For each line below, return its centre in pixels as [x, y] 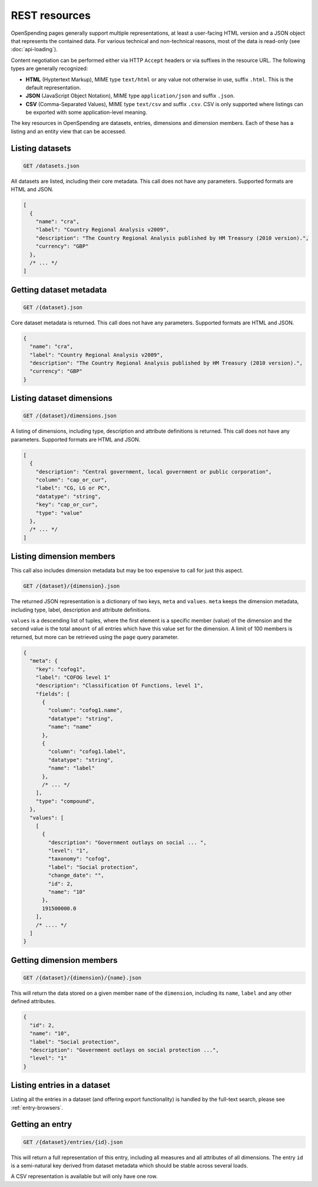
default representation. [53, 87]
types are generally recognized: [49, 68]
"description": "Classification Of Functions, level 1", [120, 686]
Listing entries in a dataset [61, 1085]
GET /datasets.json [51, 166]
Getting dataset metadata [59, 290]
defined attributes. [33, 1001]
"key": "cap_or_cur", [67, 505]
